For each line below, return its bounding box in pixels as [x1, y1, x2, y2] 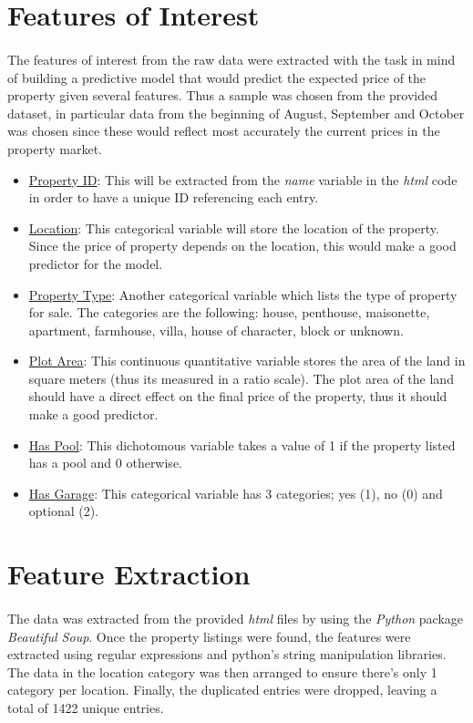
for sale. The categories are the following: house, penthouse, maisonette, [28, 303, 430, 322]
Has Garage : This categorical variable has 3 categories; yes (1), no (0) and [28, 483, 443, 502]
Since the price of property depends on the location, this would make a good [28, 236, 457, 255]
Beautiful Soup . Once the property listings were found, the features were [7, 626, 411, 646]
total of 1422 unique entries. [7, 697, 164, 717]
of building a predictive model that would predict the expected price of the [7, 67, 427, 87]
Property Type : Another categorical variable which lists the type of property [28, 284, 458, 304]
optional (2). [28, 501, 99, 521]
